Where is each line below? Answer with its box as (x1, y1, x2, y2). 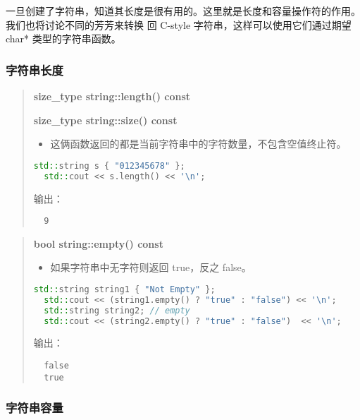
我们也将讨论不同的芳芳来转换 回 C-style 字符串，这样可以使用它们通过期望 (6, 17, 352, 32)
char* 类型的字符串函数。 (6, 31, 121, 46)
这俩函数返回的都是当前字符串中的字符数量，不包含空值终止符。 (50, 136, 347, 151)
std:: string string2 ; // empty (44, 305, 190, 316)
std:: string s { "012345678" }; (33, 160, 185, 171)
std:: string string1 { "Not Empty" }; (33, 284, 216, 294)
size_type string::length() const (33, 89, 191, 103)
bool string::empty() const (33, 236, 163, 251)
